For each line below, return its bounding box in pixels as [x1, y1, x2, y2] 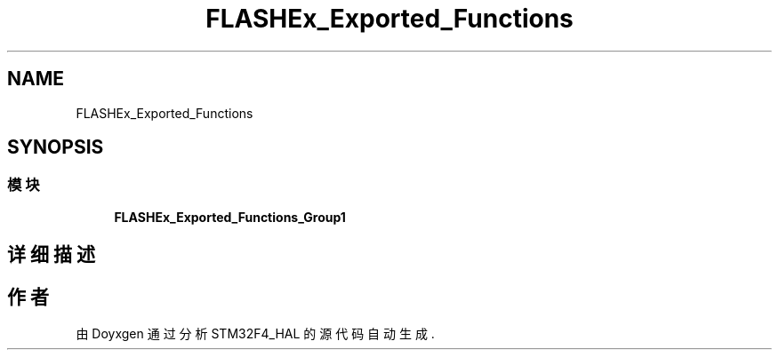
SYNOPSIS [7, 136, 104, 159]
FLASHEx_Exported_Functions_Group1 [114, 209, 346, 225]
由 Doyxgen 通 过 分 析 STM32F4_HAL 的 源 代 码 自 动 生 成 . [76, 326, 435, 342]
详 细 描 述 [7, 243, 95, 266]
